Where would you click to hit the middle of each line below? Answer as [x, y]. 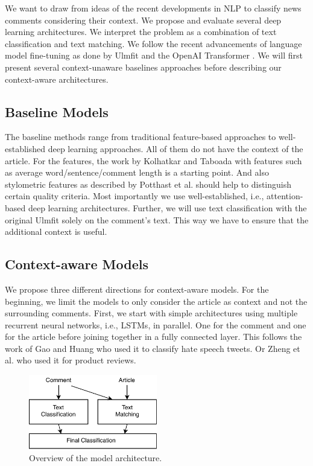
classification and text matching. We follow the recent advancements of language [153, 43]
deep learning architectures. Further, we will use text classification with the [167, 207]
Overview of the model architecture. [96, 457]
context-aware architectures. [57, 79]
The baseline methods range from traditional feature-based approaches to [141, 137]
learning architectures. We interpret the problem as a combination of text [141, 32]
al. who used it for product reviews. [71, 360]
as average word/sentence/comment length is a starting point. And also [137, 172]
